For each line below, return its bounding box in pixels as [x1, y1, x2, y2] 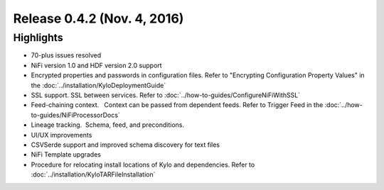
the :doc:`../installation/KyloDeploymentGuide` [31, 81, 166, 89]
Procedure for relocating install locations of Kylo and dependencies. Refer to [31, 160, 255, 169]
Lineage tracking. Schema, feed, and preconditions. [31, 121, 185, 129]
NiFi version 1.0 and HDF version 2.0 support [31, 61, 163, 69]
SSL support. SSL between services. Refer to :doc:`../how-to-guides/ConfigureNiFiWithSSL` [31, 91, 301, 99]
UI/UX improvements [31, 130, 92, 139]
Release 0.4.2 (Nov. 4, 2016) [13, 11, 184, 26]
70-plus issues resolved [31, 51, 102, 60]
